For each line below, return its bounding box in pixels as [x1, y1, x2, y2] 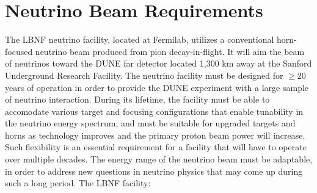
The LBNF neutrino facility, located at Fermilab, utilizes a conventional [5, 33, 274, 46]
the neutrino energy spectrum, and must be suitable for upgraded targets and [5, 117, 296, 129]
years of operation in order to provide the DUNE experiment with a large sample [5, 81, 309, 93]
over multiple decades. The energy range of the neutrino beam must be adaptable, [5, 153, 313, 166]
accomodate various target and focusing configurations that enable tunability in [5, 104, 304, 117]
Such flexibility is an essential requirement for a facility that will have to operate [5, 140, 307, 153]
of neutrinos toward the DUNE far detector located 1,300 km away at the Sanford [5, 57, 312, 70]
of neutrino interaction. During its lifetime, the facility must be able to [5, 93, 270, 106]
